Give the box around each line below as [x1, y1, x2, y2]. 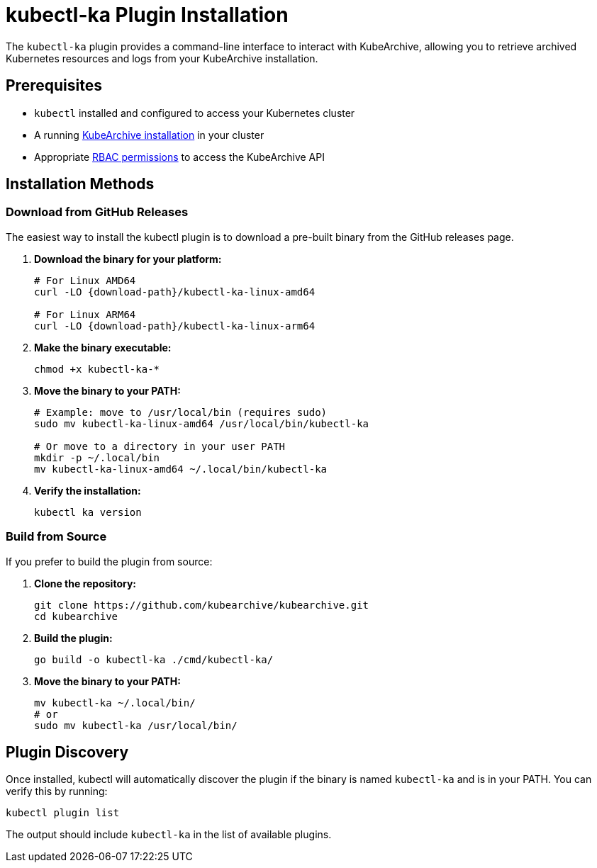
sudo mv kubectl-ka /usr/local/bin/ [34, 719, 238, 731]
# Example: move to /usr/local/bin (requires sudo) [34, 406, 328, 418]
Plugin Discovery [6, 743, 129, 761]
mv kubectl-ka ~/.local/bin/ [34, 697, 196, 709]
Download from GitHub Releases [6, 205, 189, 220]
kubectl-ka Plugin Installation [6, 3, 289, 27]
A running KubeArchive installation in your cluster [34, 128, 264, 141]
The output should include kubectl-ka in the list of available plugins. [6, 828, 332, 841]
